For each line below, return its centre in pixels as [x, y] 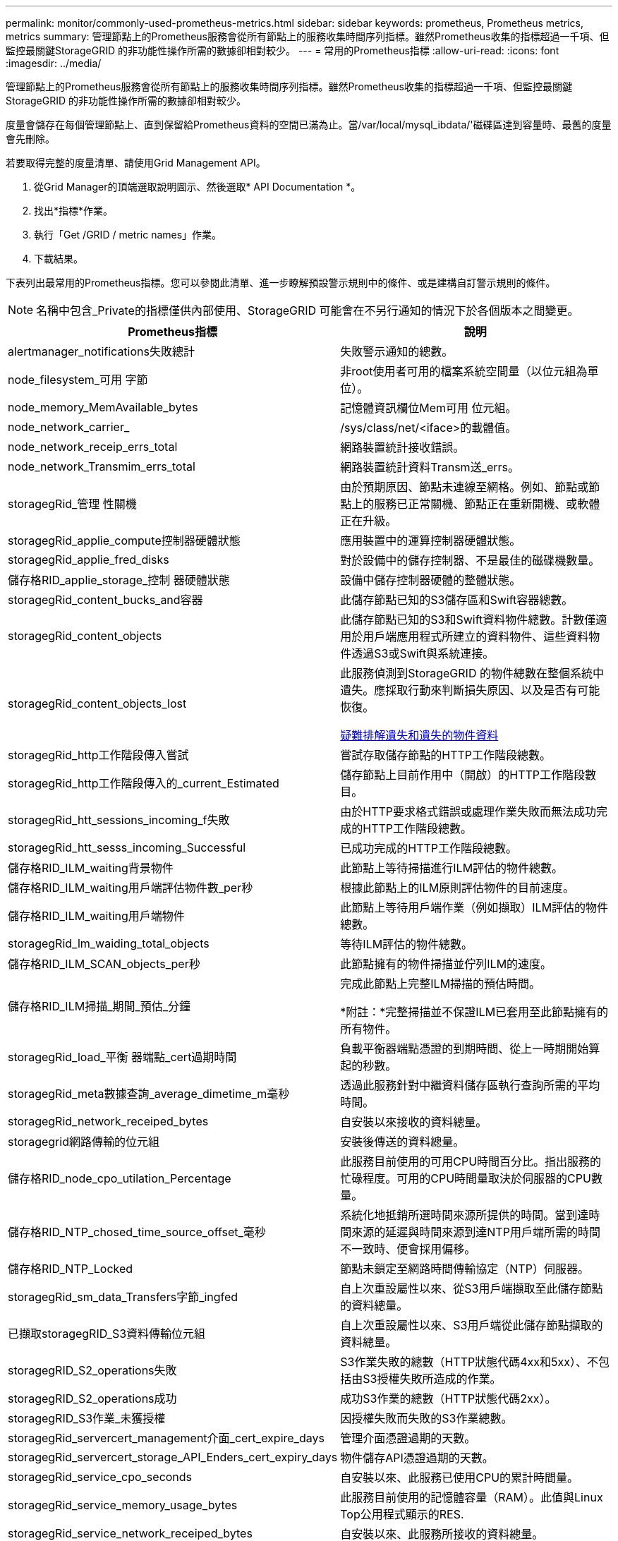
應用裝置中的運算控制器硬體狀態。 [431, 540]
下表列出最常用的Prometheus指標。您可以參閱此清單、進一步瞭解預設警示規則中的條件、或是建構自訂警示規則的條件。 [281, 283]
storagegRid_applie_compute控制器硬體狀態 [124, 540]
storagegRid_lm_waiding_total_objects [109, 943]
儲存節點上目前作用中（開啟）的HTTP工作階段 [463, 775]
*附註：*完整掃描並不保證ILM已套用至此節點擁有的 [474, 1012]
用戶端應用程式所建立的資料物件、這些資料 [476, 636]
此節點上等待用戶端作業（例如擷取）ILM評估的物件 [474, 907]
